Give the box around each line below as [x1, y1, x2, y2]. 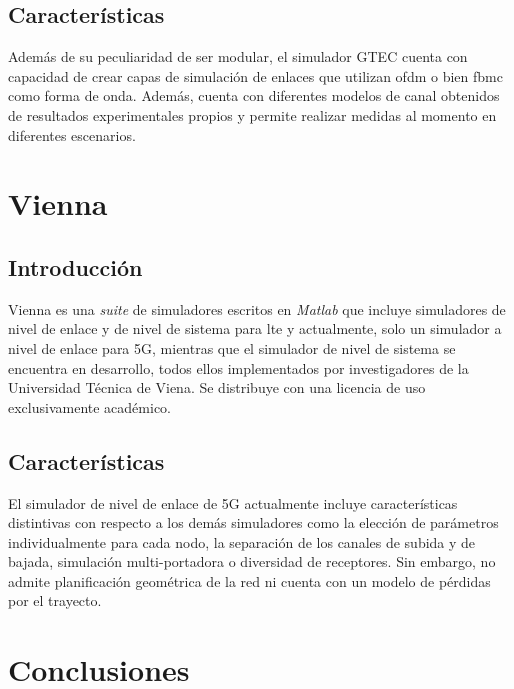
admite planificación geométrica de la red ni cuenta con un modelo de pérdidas [8, 570, 491, 591]
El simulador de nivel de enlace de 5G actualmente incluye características [8, 492, 458, 513]
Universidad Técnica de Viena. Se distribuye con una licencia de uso [8, 377, 426, 398]
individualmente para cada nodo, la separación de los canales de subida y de [8, 531, 476, 552]
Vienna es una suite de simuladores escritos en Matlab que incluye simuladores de [8, 298, 506, 319]
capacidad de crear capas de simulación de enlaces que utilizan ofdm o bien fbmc [8, 65, 503, 86]
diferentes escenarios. [8, 124, 136, 145]
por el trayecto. [8, 590, 102, 611]
